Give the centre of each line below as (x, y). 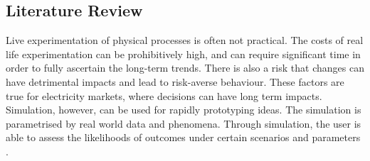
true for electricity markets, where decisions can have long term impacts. (164, 95)
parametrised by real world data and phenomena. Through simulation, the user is (184, 123)
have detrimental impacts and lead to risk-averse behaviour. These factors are (175, 81)
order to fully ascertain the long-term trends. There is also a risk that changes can (185, 68)
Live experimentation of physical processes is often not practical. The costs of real (185, 40)
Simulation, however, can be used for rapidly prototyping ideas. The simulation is (184, 110)
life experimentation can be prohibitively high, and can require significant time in (183, 54)
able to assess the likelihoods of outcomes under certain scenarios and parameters (183, 137)
